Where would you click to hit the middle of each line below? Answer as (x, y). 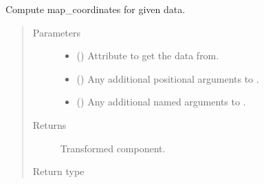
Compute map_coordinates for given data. (96, 9)
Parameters (56, 32)
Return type (58, 171)
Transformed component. (113, 148)
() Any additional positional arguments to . (168, 78)
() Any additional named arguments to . (161, 102)
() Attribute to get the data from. (148, 55)
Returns (49, 124)
